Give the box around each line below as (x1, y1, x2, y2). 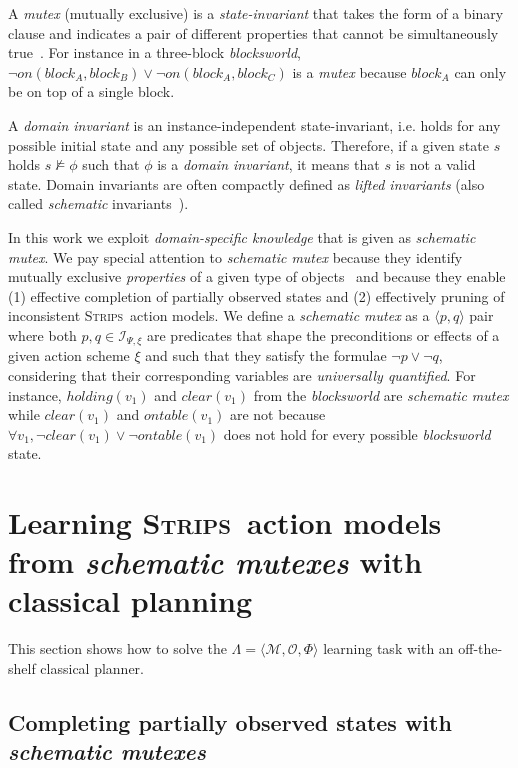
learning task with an (323, 638, 454, 659)
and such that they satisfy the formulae (145, 345, 387, 366)
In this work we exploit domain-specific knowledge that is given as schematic (8, 226, 476, 247)
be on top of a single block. (8, 81, 175, 102)
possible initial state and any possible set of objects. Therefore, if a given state (8, 134, 489, 155)
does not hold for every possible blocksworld (223, 423, 491, 444)
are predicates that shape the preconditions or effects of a (146, 324, 500, 345)
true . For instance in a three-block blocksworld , (8, 42, 301, 63)
